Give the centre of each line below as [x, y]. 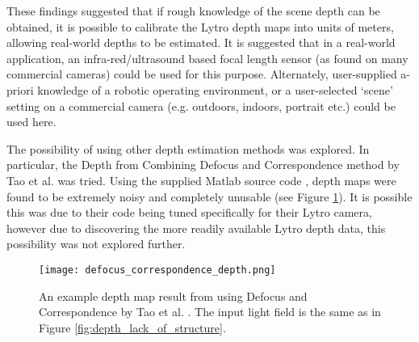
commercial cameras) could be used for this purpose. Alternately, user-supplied [202, 74]
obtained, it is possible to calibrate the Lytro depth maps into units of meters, [200, 26]
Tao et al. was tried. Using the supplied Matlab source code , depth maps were [201, 180]
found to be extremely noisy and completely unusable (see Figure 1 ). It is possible [209, 196]
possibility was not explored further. [96, 244]
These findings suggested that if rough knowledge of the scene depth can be [193, 11]
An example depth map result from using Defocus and [173, 296]
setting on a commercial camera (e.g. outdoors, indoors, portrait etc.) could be [201, 106]
